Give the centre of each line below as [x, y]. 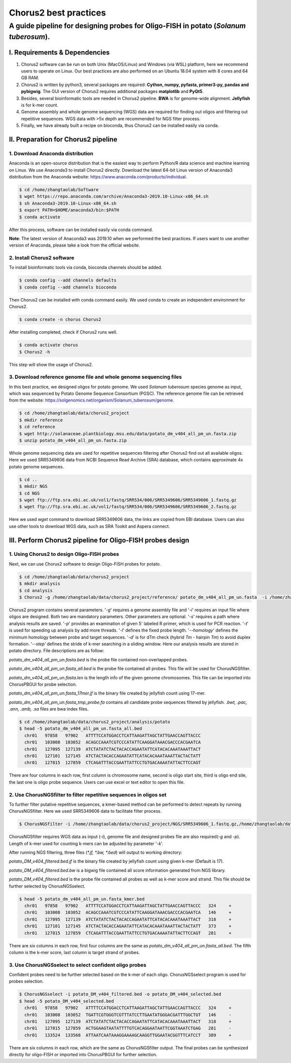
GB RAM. [30, 78]
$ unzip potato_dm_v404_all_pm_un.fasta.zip [73, 441]
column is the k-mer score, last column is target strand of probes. [74, 952]
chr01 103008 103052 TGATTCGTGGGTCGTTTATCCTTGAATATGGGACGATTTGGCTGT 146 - [128, 1015]
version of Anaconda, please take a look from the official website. [74, 245]
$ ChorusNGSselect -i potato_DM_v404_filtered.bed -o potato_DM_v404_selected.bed [120, 994]
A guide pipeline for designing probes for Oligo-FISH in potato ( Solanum [127, 26]
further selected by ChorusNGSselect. [47, 886]
